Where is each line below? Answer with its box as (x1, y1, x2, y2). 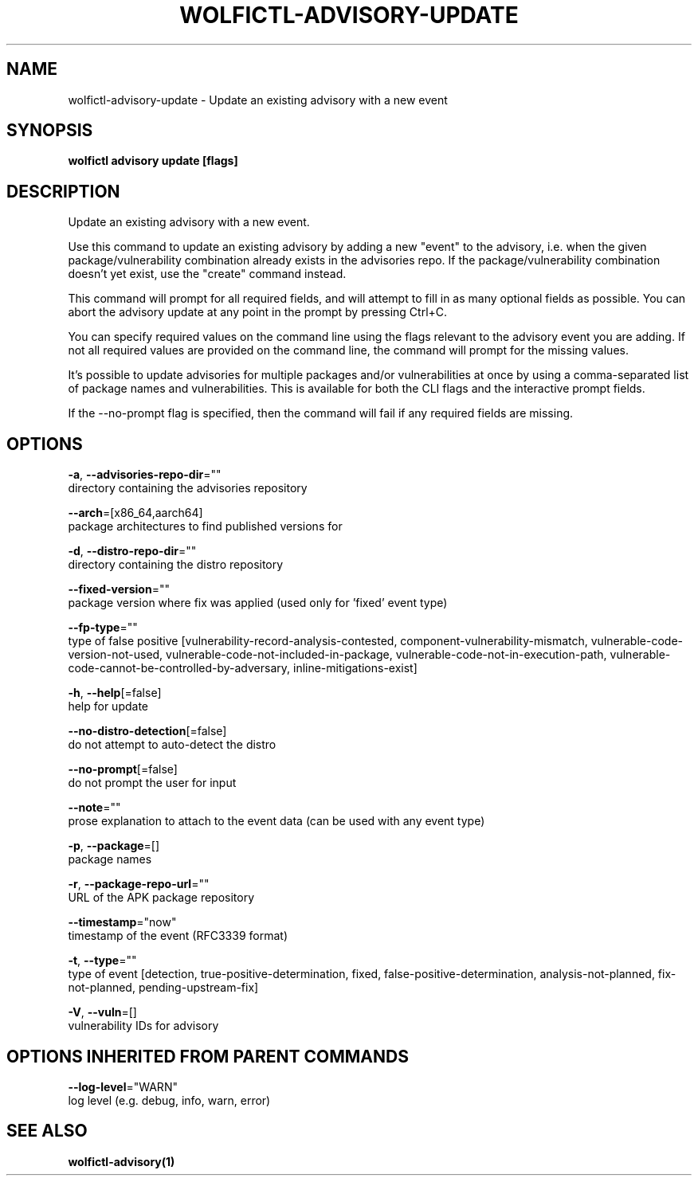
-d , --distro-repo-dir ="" (68, 544, 197, 558)
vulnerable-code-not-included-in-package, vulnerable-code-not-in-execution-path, (166, 648, 607, 662)
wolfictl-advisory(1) (68, 1154, 175, 1168)
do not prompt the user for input (68, 776, 237, 790)
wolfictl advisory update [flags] (68, 154, 238, 168)
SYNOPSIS (6, 120, 93, 141)
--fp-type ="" (68, 620, 138, 635)
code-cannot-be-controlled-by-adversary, (68, 661, 291, 675)
